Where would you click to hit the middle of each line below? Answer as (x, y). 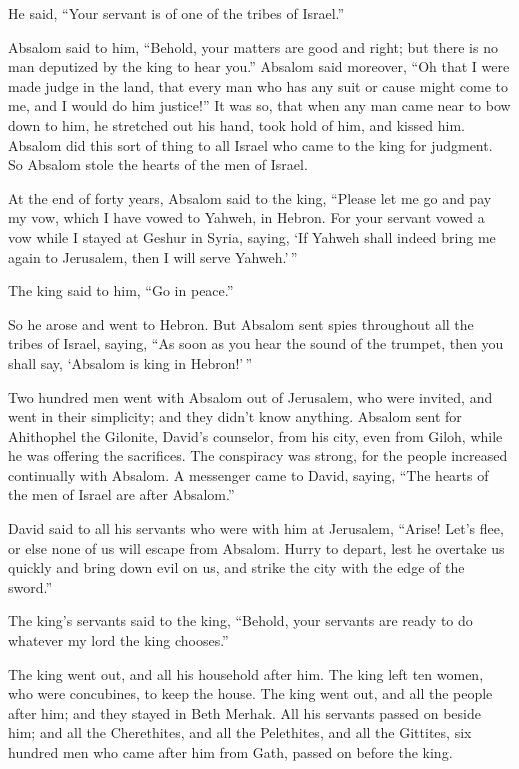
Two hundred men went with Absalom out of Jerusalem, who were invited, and (250, 396)
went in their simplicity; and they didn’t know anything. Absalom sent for (235, 416)
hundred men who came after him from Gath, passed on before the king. (230, 752)
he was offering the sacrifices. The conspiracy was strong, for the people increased (258, 455)
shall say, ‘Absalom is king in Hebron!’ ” (130, 362)
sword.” (30, 586)
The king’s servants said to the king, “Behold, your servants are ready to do (240, 620)
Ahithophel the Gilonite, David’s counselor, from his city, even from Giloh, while (255, 435)
